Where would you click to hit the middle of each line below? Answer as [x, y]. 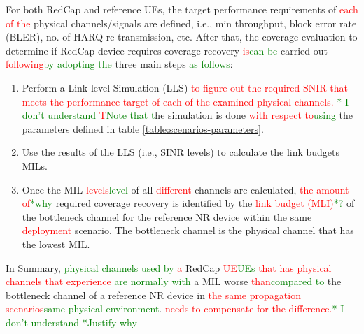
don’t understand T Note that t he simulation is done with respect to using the [188, 115]
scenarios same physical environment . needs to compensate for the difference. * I [175, 308]
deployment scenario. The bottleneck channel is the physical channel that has [188, 230]
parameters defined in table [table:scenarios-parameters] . [143, 128]
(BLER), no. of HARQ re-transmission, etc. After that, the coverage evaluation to [182, 37]
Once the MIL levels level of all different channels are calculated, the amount [185, 189]
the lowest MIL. [56, 244]
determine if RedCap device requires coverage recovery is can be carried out [167, 50]
